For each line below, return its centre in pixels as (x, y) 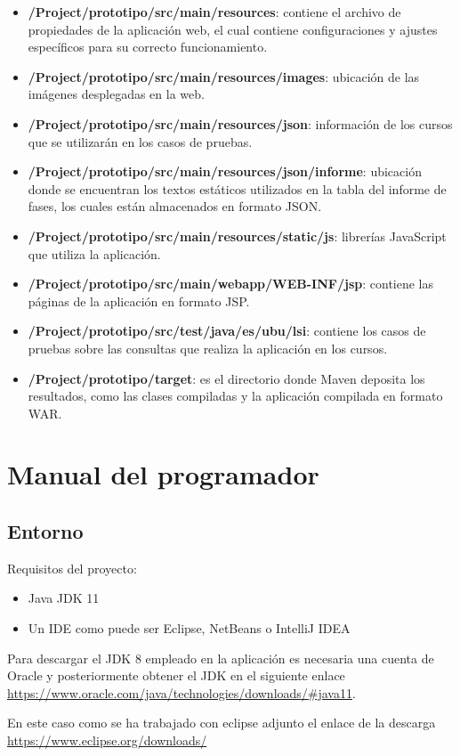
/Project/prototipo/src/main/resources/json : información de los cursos (240, 123)
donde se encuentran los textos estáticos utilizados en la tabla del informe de (237, 188)
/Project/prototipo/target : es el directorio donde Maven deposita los (226, 378)
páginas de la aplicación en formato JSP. (139, 301)
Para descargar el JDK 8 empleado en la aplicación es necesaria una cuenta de (221, 658)
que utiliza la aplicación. (94, 253)
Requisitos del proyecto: (72, 568)
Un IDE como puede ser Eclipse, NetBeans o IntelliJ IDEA (189, 628)
